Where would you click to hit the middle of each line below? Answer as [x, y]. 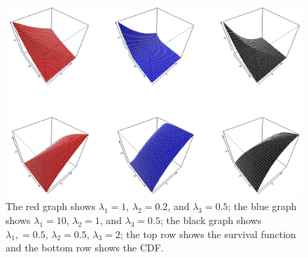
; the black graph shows [211, 220]
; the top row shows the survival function [208, 234]
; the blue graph [262, 206]
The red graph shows [51, 206]
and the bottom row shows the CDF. [85, 248]
